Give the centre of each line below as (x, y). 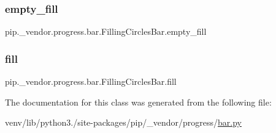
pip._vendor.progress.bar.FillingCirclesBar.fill (91, 81)
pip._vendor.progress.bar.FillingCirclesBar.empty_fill (106, 31)
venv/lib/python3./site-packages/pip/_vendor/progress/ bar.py (123, 122)
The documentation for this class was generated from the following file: (138, 102)
